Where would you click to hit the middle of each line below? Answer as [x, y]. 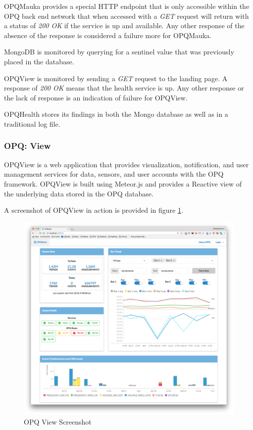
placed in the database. [39, 61]
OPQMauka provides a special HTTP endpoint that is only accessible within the [127, 6]
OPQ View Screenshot [58, 421]
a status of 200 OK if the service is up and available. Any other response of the [124, 25]
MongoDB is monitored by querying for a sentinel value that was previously [119, 52]
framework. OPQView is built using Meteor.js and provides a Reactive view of [123, 183]
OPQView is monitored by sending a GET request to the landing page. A [116, 78]
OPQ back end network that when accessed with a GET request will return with [126, 16]
